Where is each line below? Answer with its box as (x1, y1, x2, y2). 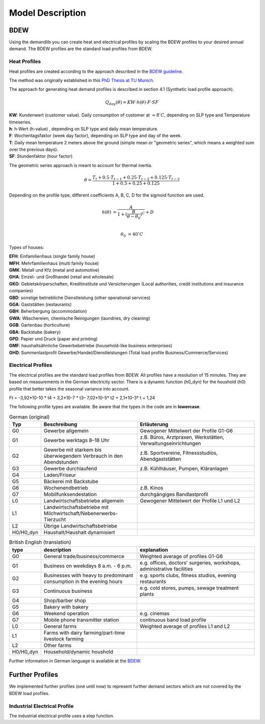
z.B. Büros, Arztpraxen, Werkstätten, (140, 434, 224, 441)
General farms (43, 623, 77, 630)
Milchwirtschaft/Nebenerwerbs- (43, 510, 118, 517)
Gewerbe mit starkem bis (43, 446, 102, 453)
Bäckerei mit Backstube (43, 478, 98, 485)
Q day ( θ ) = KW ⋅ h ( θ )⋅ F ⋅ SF (105, 99, 159, 106)
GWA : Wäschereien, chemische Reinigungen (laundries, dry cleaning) (9, 315, 151, 321)
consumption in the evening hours (43, 578, 123, 585)
